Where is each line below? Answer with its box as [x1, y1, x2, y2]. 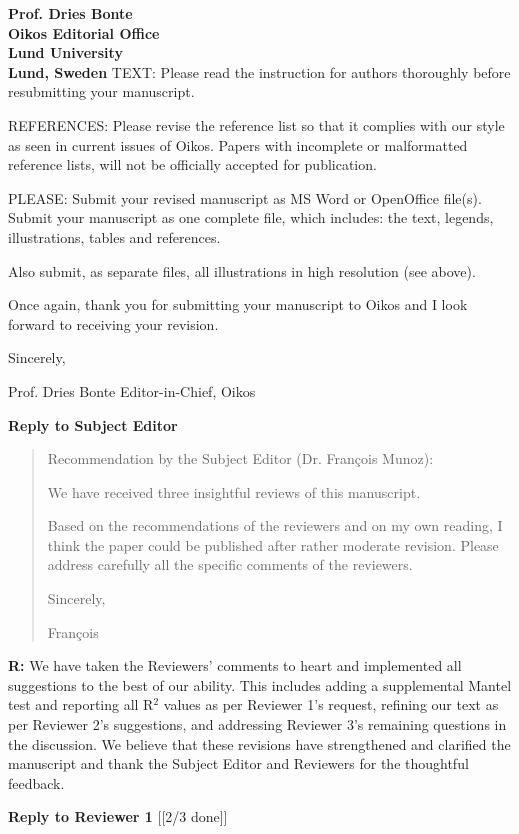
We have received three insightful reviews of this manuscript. [47, 481, 421, 502]
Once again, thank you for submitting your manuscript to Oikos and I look [8, 294, 468, 315]
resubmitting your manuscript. [8, 81, 195, 102]
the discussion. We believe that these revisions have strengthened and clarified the [8, 733, 511, 754]
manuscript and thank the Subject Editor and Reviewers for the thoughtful [8, 753, 469, 774]
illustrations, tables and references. [8, 226, 221, 247]
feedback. [8, 772, 65, 793]
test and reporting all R [8, 694, 154, 715]
